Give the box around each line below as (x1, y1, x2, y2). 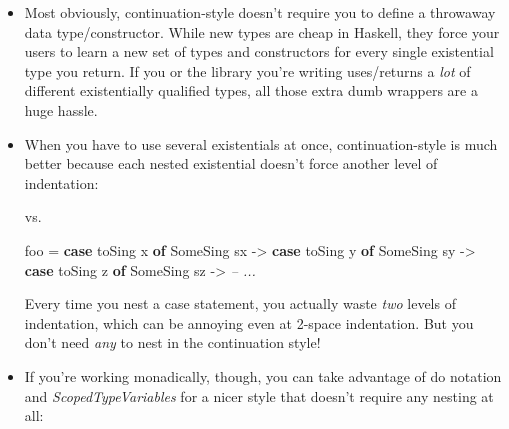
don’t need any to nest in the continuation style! (24, 332, 321, 353)
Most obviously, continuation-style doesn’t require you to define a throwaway (24, 2, 496, 22)
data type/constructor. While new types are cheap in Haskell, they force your (24, 21, 500, 42)
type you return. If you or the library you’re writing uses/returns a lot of (24, 60, 471, 81)
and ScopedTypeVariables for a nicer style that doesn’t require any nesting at (24, 385, 494, 406)
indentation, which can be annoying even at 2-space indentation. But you (24, 312, 474, 333)
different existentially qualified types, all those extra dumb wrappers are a (24, 80, 478, 101)
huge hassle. (24, 99, 98, 120)
